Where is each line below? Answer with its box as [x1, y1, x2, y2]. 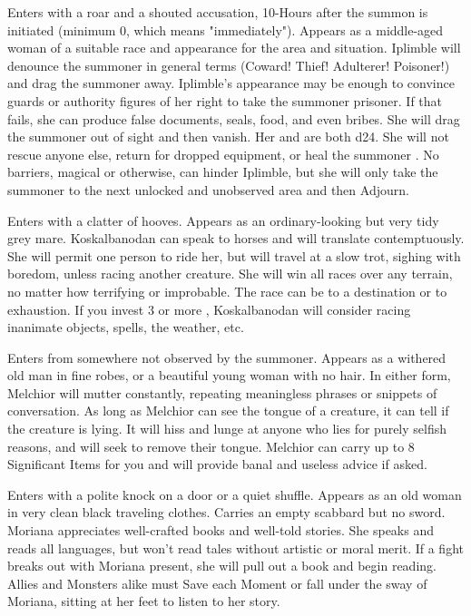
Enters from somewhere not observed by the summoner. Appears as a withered [7, 347, 446, 367]
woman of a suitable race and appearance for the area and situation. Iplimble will [7, 38, 461, 57]
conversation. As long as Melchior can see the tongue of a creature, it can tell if [7, 401, 449, 420]
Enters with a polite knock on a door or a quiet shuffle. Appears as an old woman [7, 484, 462, 504]
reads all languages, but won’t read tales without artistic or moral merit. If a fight [7, 538, 464, 557]
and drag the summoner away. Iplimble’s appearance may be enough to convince [7, 73, 455, 93]
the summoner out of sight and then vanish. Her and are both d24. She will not [7, 127, 449, 146]
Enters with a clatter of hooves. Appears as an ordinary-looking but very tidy [7, 210, 439, 230]
